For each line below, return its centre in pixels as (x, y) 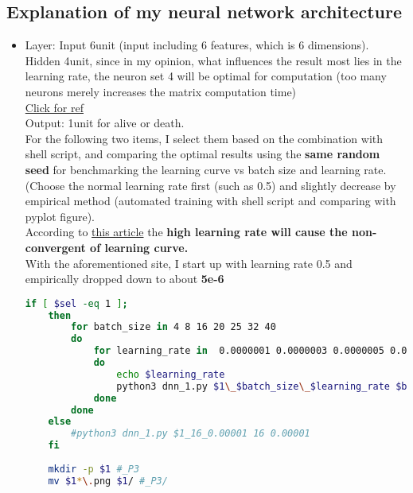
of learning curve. (139, 247)
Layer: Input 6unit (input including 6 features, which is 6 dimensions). (197, 45)
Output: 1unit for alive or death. (105, 123)
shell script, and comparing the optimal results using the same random (203, 154)
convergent (55, 247)
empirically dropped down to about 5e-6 (125, 279)
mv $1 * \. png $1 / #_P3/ (108, 481)
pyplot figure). (60, 216)
